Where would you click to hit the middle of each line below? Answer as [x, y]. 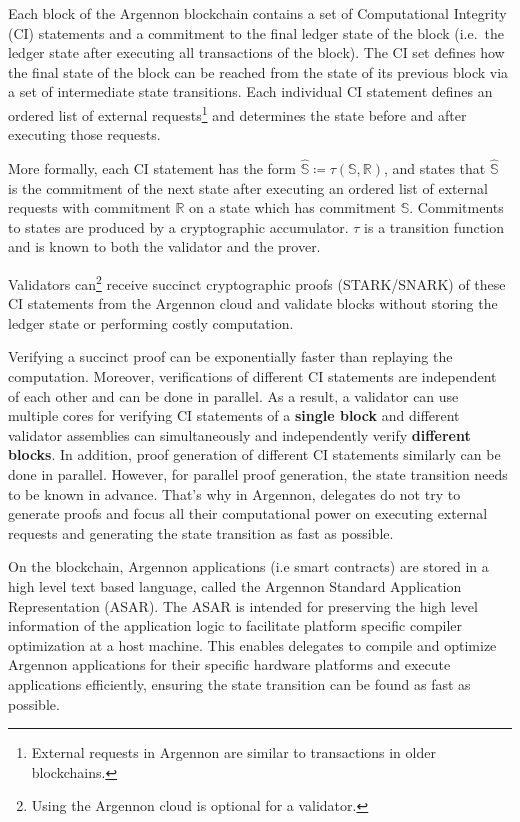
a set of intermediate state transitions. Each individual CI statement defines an [250, 91]
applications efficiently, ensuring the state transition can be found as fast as [239, 683]
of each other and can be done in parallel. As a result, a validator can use [233, 395]
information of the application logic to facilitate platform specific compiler [235, 625]
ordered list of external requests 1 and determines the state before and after [237, 113]
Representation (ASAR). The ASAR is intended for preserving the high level [243, 605]
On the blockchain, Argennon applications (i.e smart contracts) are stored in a [248, 566]
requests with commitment [89, 207]
